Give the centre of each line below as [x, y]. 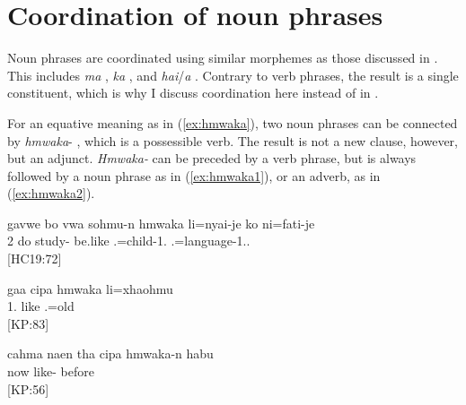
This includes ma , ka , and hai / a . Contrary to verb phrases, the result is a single [233, 75]
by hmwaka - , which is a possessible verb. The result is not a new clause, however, [233, 140]
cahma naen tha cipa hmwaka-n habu [110, 353]
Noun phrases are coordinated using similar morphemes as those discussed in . [223, 58]
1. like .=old [41, 306]
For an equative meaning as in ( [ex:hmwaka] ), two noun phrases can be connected [233, 122]
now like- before [51, 371]
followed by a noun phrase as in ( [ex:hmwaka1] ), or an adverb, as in [194, 175]
